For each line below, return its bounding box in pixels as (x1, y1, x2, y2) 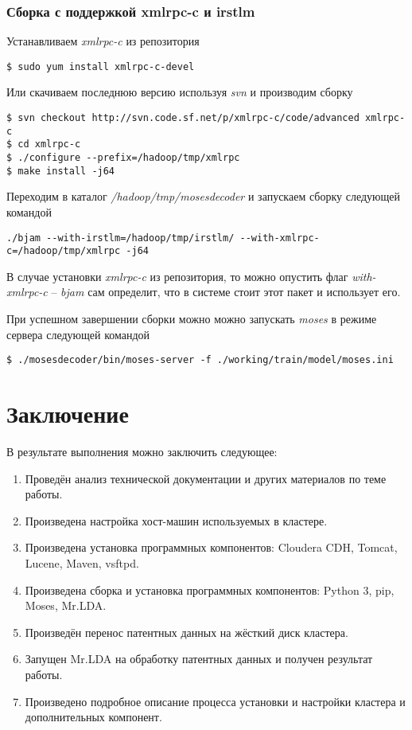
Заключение (6, 397, 129, 430)
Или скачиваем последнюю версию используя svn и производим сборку (6, 84, 353, 100)
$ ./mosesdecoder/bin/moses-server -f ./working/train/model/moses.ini (6, 354, 394, 366)
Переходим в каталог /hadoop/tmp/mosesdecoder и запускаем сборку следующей (6, 188, 400, 205)
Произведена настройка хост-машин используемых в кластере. (25, 512, 328, 529)
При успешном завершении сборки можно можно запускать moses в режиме (6, 310, 377, 327)
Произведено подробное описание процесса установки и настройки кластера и (25, 693, 406, 709)
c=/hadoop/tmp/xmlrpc (6, 245, 121, 257)
